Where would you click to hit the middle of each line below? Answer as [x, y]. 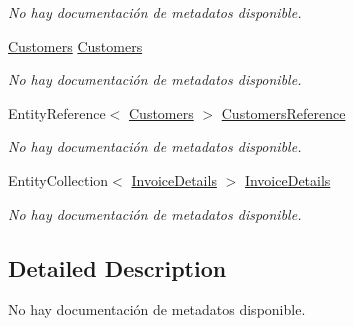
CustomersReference [283, 112]
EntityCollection [58, 179]
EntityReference [57, 112]
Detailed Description [117, 267]
